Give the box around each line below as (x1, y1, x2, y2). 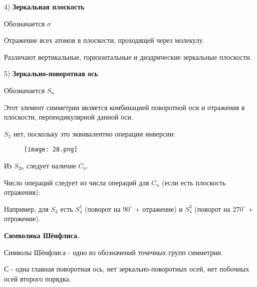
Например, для (4, 203, 49, 214)
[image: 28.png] (24, 146, 78, 153)
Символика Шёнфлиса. (4, 230, 79, 240)
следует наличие (26, 160, 76, 170)
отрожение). (4, 213, 40, 224)
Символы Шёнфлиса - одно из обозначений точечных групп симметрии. (4, 247, 223, 257)
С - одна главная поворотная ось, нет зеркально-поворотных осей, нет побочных (4, 264, 250, 274)
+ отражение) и (134, 203, 183, 214)
